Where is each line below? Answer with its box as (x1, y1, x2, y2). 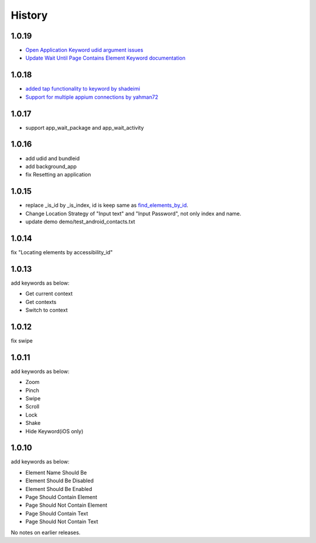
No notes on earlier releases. (11, 529, 81, 536)
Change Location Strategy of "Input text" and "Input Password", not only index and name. (25, 210, 242, 217)
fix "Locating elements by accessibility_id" (11, 248, 113, 255)
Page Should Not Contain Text (25, 518, 99, 525)
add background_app (25, 162, 77, 170)
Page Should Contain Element (25, 494, 98, 501)
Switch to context (25, 307, 68, 314)
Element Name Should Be (25, 469, 87, 476)
